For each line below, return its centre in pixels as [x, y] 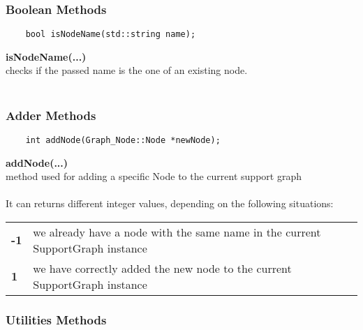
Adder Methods [51, 115]
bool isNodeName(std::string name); [111, 35]
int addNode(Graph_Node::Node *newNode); [123, 140]
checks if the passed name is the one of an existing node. [127, 70]
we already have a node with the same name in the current [177, 232]
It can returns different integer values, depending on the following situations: [170, 203]
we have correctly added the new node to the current [162, 268]
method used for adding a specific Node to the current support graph [154, 176]
